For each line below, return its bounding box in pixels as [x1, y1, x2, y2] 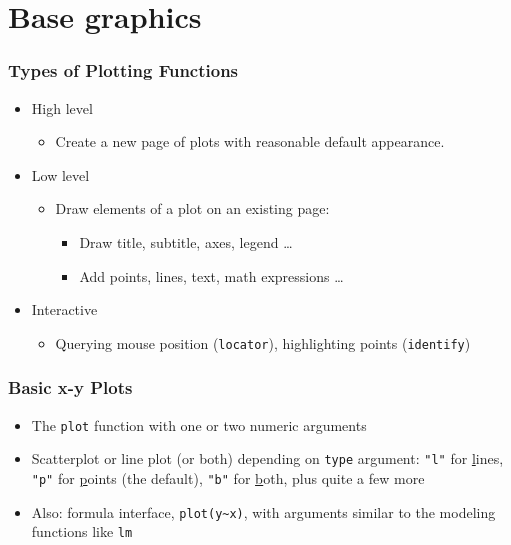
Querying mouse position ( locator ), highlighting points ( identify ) [55, 332, 471, 353]
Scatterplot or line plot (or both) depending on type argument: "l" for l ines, [31, 448, 504, 469]
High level [31, 97, 93, 118]
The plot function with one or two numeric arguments [31, 414, 367, 435]
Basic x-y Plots [8, 375, 133, 400]
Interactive [31, 299, 98, 320]
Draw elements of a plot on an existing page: [55, 198, 330, 219]
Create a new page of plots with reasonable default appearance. [55, 131, 445, 152]
